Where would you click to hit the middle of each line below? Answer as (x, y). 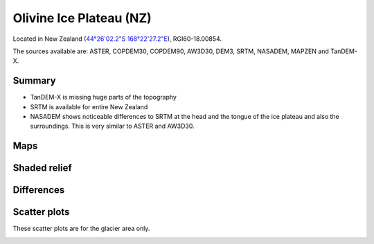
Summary (34, 81)
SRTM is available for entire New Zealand (89, 106)
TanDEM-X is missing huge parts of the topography (103, 97)
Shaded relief (42, 168)
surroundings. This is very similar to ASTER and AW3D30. (112, 126)
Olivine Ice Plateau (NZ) (82, 18)
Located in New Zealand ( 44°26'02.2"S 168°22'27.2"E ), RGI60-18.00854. (117, 39)
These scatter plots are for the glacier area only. (81, 229)
